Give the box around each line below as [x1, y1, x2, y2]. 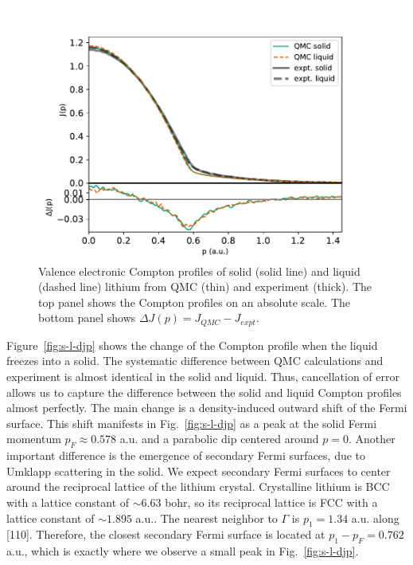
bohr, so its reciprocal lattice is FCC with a [165, 493, 378, 510]
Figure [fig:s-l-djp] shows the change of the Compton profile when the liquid [6, 336, 378, 353]
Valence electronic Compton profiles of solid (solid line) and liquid [38, 262, 360, 279]
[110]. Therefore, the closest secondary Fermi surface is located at [6, 526, 325, 543]
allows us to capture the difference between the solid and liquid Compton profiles [6, 383, 402, 400]
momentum [6, 430, 61, 447]
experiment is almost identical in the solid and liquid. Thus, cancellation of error [6, 368, 399, 385]
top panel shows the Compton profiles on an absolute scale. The [38, 293, 351, 310]
